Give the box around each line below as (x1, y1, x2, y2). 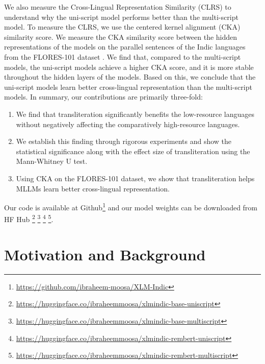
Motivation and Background (4, 244, 206, 264)
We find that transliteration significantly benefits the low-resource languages (16, 108, 255, 119)
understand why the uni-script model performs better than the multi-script (4, 11, 238, 22)
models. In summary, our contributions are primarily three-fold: (4, 91, 203, 102)
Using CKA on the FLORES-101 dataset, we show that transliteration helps (16, 173, 255, 183)
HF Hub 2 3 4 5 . (4, 212, 54, 224)
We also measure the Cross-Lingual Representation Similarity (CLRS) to (4, 2, 231, 12)
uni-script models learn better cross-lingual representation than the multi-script (4, 81, 252, 92)
